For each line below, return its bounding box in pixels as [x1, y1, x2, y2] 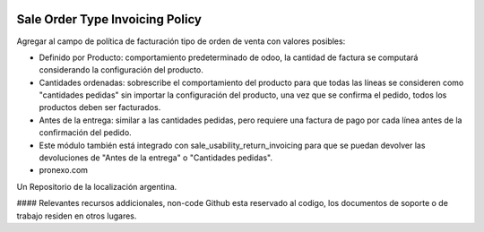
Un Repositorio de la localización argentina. [16, 181, 177, 192]
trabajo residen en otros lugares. [16, 211, 137, 221]
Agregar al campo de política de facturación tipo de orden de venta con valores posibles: [16, 36, 346, 47]
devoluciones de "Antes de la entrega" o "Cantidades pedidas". [39, 152, 273, 163]
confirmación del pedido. [39, 127, 132, 138]
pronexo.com [39, 165, 89, 176]
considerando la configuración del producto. [39, 64, 203, 75]
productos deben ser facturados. [39, 102, 161, 113]
